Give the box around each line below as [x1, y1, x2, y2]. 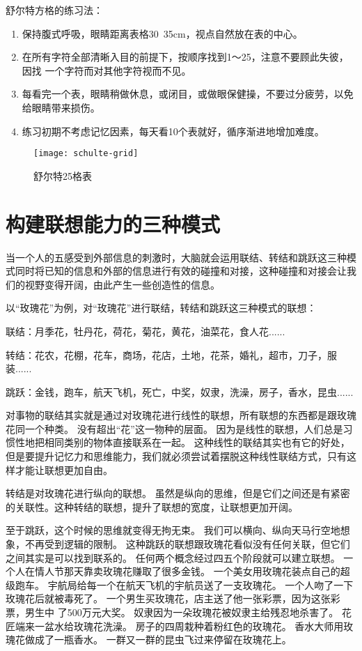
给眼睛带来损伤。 [22, 100, 100, 114]
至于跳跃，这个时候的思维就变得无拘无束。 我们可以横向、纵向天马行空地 [6, 523, 340, 537]
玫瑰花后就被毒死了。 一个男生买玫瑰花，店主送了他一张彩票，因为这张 [6, 591, 331, 606]
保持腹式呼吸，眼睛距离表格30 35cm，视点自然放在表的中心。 [22, 26, 303, 40]
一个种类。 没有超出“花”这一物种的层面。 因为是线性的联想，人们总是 [24, 421, 343, 436]
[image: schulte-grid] [33, 148, 139, 159]
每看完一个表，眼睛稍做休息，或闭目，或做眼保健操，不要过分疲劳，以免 [22, 86, 354, 101]
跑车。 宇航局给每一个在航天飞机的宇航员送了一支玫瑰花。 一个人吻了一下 [15, 577, 354, 592]
